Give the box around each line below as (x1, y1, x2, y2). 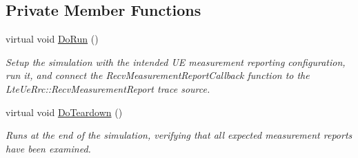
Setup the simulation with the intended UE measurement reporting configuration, (6, 54, 346, 69)
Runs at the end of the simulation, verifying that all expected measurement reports (6, 128, 352, 142)
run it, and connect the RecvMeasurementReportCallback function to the (6, 68, 310, 82)
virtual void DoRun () (6, 32, 99, 46)
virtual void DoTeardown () (6, 104, 123, 119)
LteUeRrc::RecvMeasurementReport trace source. (6, 81, 210, 95)
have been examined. (6, 141, 91, 155)
